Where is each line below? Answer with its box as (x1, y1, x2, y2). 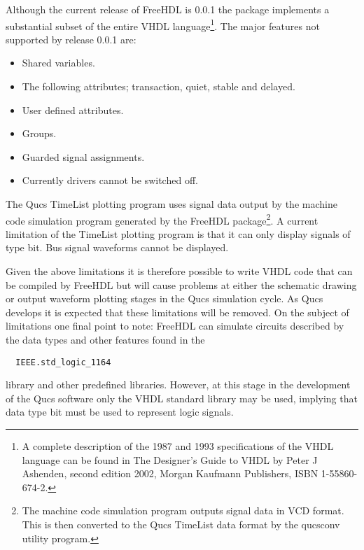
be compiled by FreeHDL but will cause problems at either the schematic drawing (6, 277, 357, 292)
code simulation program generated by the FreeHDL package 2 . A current (6, 211, 318, 227)
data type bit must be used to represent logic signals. (6, 404, 234, 419)
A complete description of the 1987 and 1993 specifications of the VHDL (22, 439, 334, 453)
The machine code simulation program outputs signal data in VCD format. (22, 503, 344, 518)
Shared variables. (22, 55, 95, 70)
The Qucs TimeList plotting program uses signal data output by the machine (6, 197, 337, 211)
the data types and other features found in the (6, 332, 205, 346)
